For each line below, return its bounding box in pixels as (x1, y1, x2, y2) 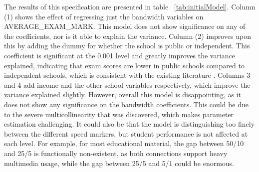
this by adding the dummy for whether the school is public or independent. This (4, 40, 250, 51)
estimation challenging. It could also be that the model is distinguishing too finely (4, 119, 255, 129)
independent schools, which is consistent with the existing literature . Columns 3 (4, 70, 251, 80)
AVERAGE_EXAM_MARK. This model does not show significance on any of (4, 21, 246, 31)
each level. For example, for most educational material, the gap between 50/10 (4, 138, 244, 149)
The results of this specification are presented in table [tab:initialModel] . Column (4, 1, 256, 11)
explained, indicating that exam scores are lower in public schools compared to (4, 60, 245, 70)
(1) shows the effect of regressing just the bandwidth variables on (4, 11, 204, 21)
